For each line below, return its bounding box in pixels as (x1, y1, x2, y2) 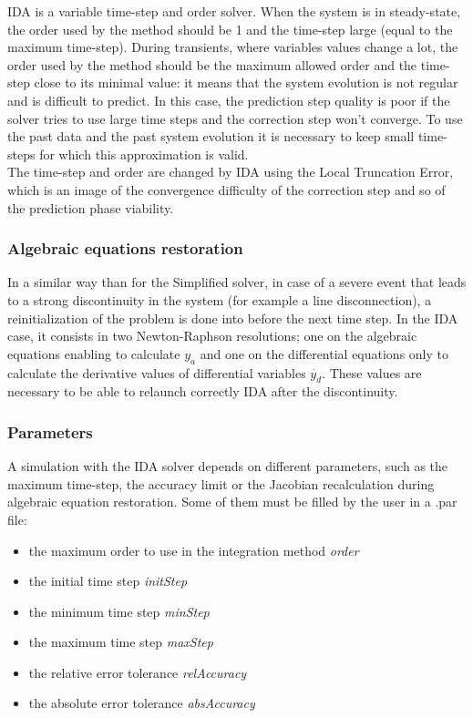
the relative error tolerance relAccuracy (28, 662, 247, 682)
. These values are (322, 363, 422, 382)
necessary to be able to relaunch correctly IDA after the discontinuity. (7, 382, 398, 401)
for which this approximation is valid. (39, 144, 249, 163)
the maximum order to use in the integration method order (28, 540, 359, 559)
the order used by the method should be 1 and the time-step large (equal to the (7, 19, 453, 38)
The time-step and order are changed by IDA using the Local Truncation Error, (7, 162, 454, 181)
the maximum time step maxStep (28, 632, 213, 651)
